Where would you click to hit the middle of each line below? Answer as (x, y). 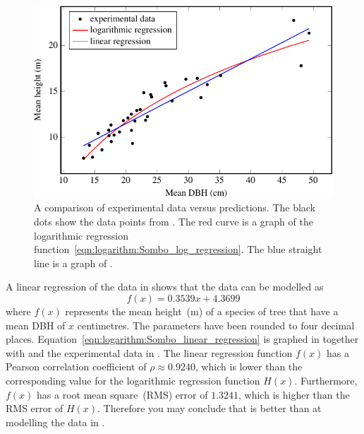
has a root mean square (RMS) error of (122, 394)
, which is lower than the (249, 366)
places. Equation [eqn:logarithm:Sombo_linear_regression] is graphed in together (182, 339)
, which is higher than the (294, 394)
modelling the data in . (55, 422)
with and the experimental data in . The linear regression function (149, 352)
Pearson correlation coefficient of (76, 366)
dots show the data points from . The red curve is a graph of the (174, 222)
